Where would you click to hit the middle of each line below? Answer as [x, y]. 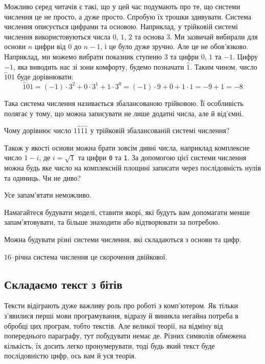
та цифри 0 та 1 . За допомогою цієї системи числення [162, 157]
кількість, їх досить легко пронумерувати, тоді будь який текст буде [110, 345]
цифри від [50, 46]
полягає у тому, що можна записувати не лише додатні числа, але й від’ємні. [124, 113]
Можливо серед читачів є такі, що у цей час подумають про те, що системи [122, 6]
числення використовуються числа [57, 36]
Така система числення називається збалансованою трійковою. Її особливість [124, 103]
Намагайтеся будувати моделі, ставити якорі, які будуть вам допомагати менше [127, 212]
